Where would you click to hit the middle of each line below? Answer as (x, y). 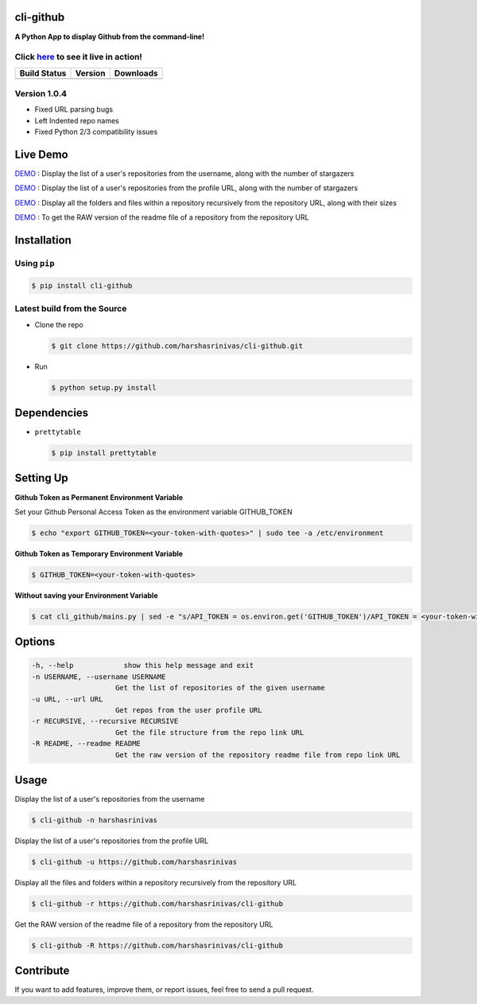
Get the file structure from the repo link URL (210, 732)
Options (35, 642)
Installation (43, 240)
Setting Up (42, 478)
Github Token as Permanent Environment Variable (99, 497)
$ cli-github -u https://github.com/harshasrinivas (134, 861)
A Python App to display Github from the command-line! (110, 37)
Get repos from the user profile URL (189, 710)
